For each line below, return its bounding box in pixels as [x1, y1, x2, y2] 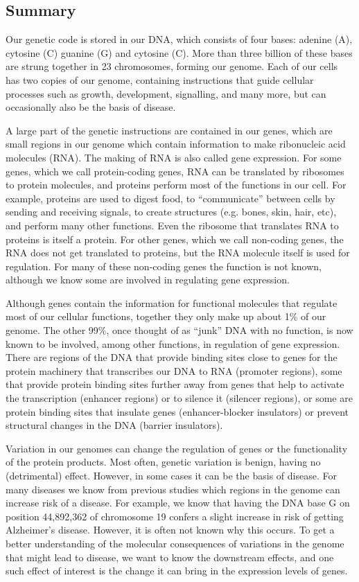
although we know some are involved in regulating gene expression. [6, 272, 290, 287]
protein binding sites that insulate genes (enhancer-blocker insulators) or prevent [6, 404, 349, 418]
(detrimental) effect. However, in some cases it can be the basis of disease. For [6, 468, 337, 483]
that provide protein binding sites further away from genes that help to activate [6, 377, 344, 391]
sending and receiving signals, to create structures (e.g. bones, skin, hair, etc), [6, 204, 337, 219]
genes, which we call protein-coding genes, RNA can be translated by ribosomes [6, 164, 344, 178]
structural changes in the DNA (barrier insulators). [6, 418, 223, 432]
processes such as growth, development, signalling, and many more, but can [6, 86, 326, 100]
